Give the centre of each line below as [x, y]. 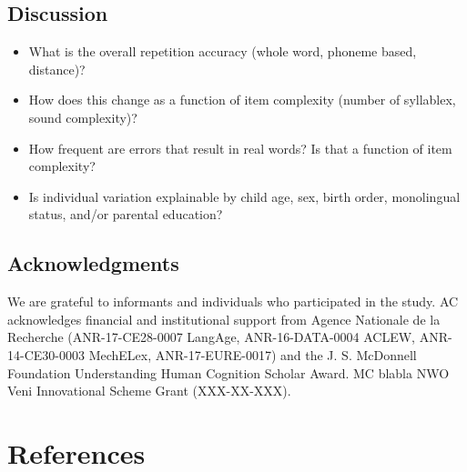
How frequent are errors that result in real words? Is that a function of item [240, 148]
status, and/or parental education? [126, 214]
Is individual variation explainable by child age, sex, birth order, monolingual [244, 196]
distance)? [57, 69]
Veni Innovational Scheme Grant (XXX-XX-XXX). [149, 391]
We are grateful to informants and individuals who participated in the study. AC [233, 301]
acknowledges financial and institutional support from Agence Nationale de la [224, 319]
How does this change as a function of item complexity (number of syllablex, [242, 100]
